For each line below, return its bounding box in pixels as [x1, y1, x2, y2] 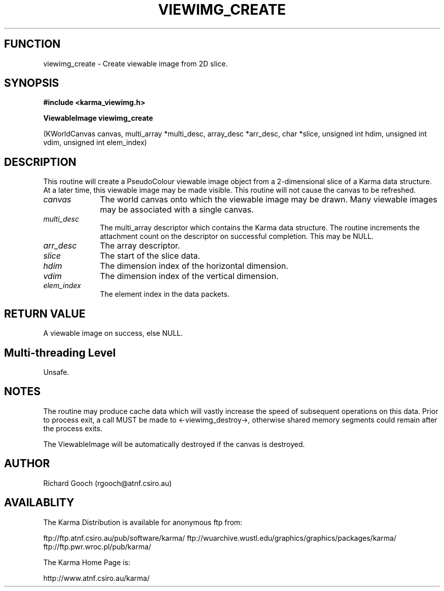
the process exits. [43, 424, 102, 433]
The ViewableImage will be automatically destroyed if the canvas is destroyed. [43, 439, 305, 448]
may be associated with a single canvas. [100, 204, 254, 215]
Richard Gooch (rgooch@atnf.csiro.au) [43, 478, 172, 488]
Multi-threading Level [4, 346, 116, 359]
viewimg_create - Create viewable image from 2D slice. [43, 59, 228, 68]
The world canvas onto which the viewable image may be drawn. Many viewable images [100, 194, 437, 205]
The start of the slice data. [100, 251, 200, 261]
